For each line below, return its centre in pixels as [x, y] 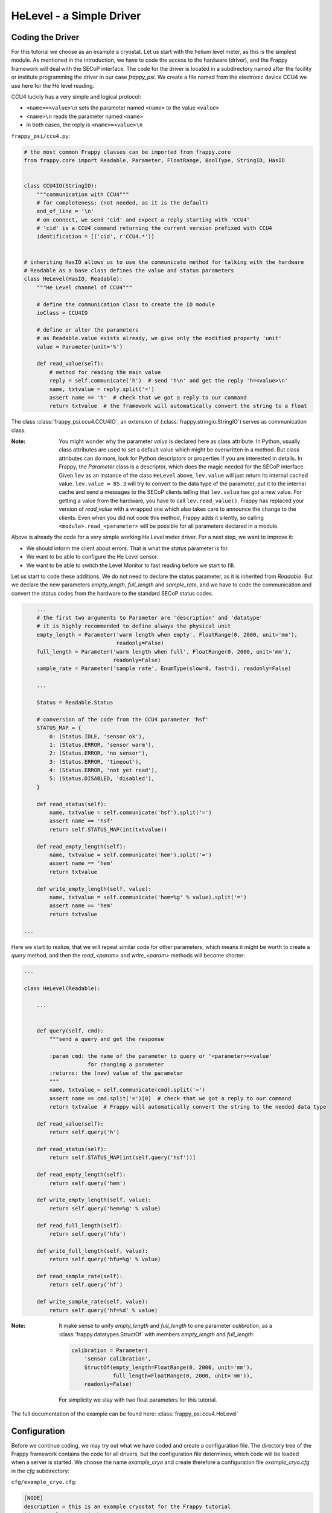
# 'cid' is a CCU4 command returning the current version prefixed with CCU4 [155, 228]
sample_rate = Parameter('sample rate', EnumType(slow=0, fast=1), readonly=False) [164, 668]
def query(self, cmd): [70, 1031]
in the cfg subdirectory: [40, 1471]
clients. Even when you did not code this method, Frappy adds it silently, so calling [161, 517]
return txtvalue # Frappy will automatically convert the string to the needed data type [188, 1107]
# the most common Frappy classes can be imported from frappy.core [127, 152]
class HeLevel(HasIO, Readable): [73, 279]
